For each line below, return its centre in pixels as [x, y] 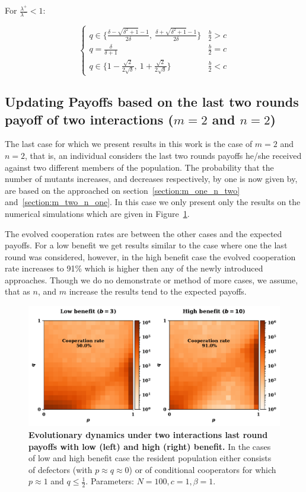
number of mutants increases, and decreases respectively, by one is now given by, [151, 179]
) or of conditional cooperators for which [203, 469]
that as [17, 291]
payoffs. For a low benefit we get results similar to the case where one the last [146, 245]
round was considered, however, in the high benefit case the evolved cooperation [150, 256]
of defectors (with [60, 469]
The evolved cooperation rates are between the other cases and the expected [144, 233]
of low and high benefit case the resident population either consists [150, 458]
